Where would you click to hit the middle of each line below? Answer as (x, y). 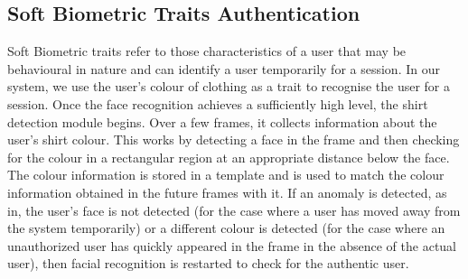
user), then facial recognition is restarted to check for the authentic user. (208, 263)
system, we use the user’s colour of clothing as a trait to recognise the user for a (229, 86)
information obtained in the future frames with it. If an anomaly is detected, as (227, 192)
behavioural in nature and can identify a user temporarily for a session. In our (224, 68)
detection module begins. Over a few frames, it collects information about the (222, 121)
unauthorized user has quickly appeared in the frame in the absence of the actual (232, 245)
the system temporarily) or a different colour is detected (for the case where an (226, 228)
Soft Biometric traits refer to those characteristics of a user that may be (207, 51)
